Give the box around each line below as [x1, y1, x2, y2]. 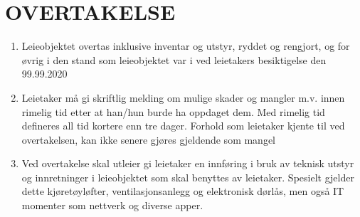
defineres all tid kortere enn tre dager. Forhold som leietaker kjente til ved [21, 118, 345, 133]
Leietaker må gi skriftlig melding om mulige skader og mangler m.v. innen [21, 90, 345, 105]
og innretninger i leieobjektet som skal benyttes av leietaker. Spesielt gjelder [21, 169, 354, 184]
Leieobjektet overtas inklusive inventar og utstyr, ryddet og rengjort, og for [21, 38, 350, 53]
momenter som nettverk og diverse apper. [21, 198, 203, 213]
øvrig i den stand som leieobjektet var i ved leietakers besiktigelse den [21, 52, 327, 67]
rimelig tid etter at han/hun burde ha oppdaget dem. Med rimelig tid [21, 104, 325, 119]
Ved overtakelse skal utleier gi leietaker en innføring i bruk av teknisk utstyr [21, 156, 354, 171]
